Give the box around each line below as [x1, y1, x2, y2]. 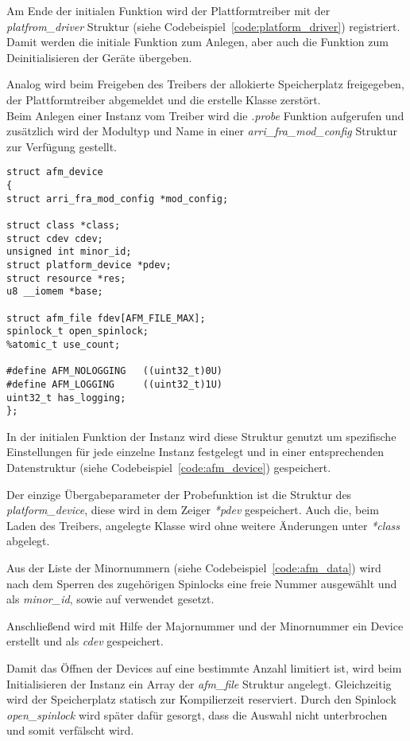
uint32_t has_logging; [6, 392, 126, 404]
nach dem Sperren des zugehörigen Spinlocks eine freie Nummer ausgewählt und [6, 575, 397, 591]
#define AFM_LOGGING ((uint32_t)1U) [6, 378, 223, 390]
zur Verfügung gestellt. [6, 138, 118, 154]
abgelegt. [6, 532, 50, 549]
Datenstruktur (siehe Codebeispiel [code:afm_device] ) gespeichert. [6, 459, 331, 475]
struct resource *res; [6, 272, 126, 284]
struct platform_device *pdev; [6, 259, 172, 271]
